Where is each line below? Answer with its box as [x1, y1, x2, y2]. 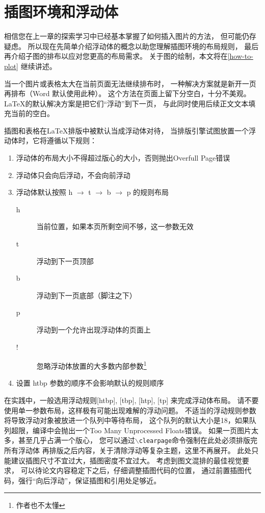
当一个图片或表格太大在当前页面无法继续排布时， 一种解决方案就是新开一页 [4, 78, 256, 88]
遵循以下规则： [46, 135, 97, 146]
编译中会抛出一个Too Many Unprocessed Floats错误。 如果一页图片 [32, 425, 252, 435]
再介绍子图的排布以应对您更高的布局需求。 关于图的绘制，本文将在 [4, 51, 228, 61]
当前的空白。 [11, 108, 54, 119]
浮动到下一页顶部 [36, 255, 94, 266]
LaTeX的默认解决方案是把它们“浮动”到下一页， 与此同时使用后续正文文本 [4, 98, 249, 108]
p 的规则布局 [126, 187, 169, 197]
